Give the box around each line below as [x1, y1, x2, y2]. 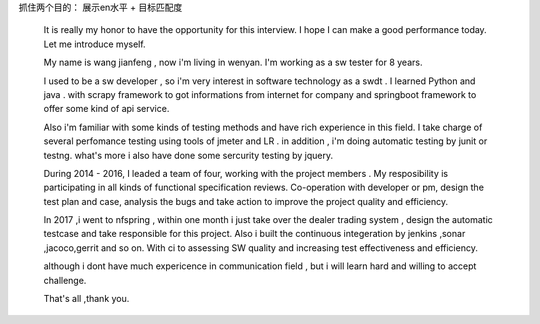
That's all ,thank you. [43, 293, 130, 305]
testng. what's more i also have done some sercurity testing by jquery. [43, 149, 334, 161]
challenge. [43, 274, 87, 286]
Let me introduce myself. [43, 38, 146, 50]
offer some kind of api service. [43, 103, 170, 115]
